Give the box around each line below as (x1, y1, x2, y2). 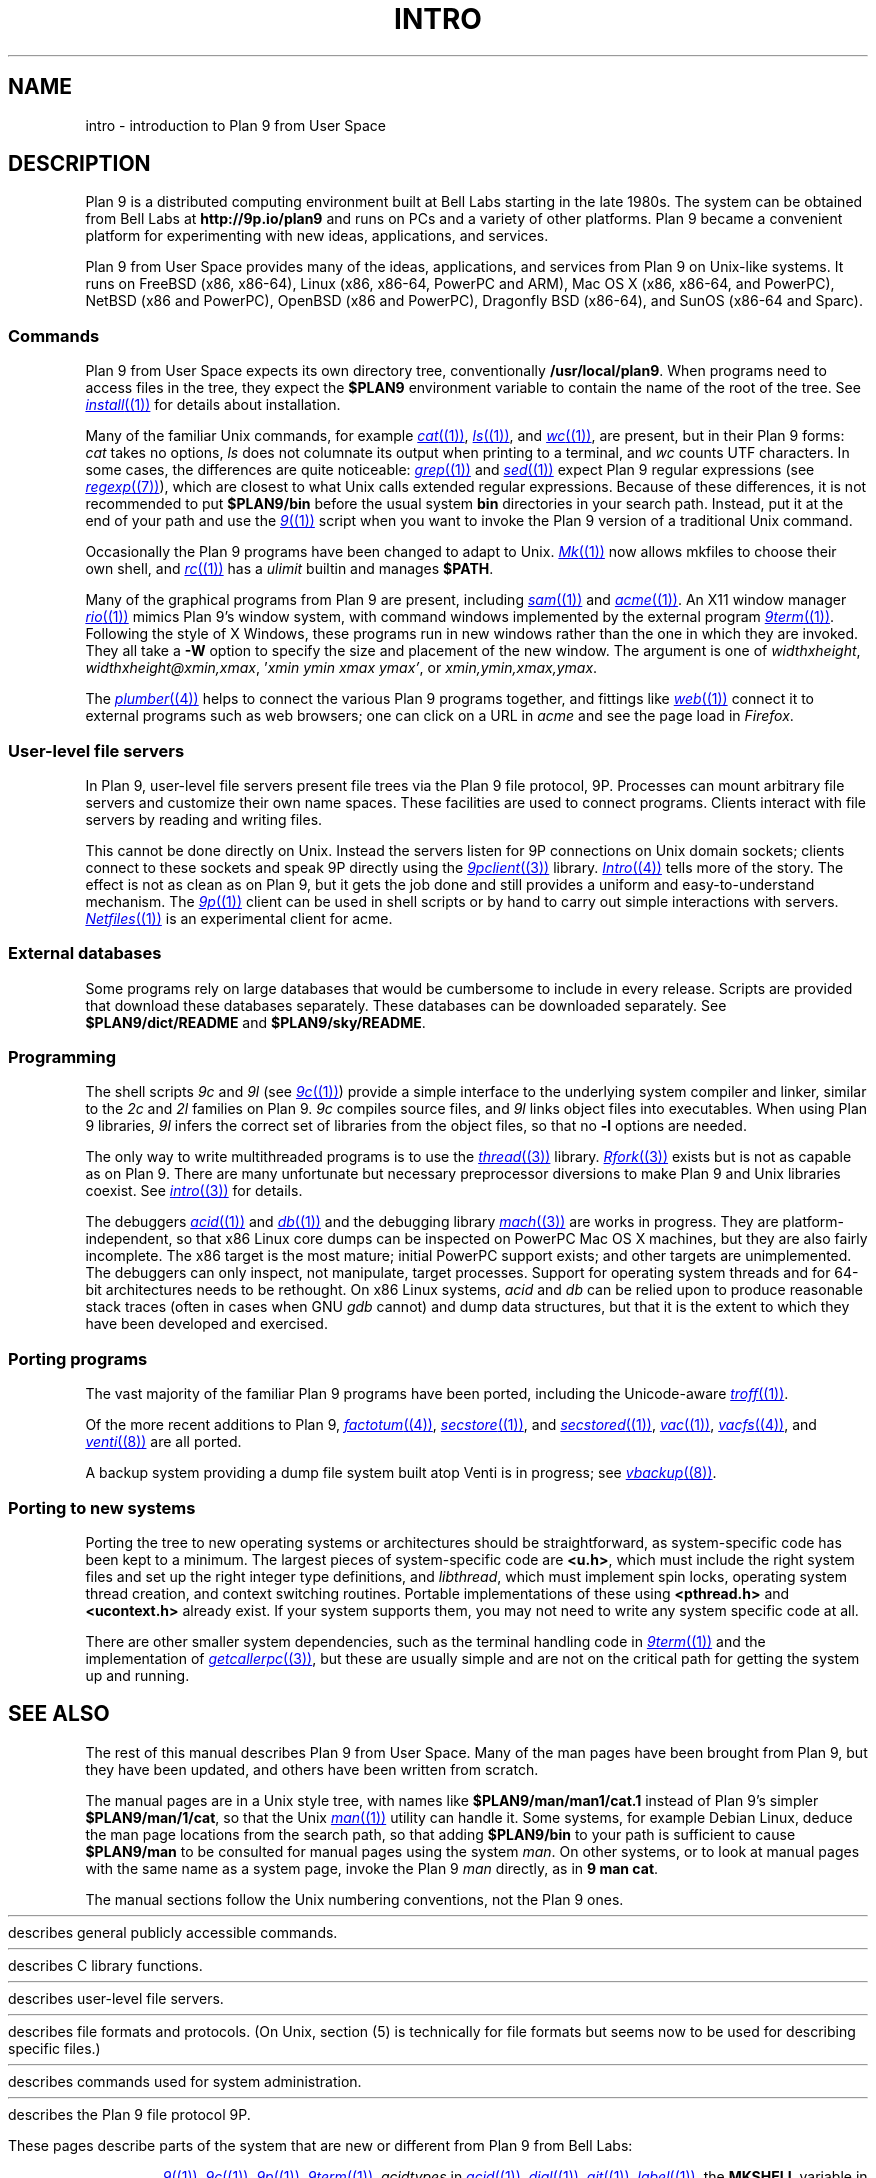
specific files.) (8, 2039, 101, 2057)
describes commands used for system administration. (8, 2072, 362, 2090)
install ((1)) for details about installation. (85, 396, 341, 414)
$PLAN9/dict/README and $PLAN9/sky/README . (85, 1013, 426, 1031)
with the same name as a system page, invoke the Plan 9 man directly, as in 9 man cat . (85, 1859, 659, 1877)
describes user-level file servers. (8, 1989, 224, 2007)
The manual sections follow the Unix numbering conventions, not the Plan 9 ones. (85, 1890, 624, 1908)
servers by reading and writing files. (85, 810, 323, 828)
